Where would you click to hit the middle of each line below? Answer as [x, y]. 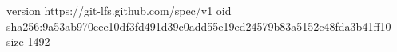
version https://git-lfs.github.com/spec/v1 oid [119, 10]
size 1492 [28, 41]
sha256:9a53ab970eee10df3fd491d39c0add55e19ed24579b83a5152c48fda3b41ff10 [199, 26]
